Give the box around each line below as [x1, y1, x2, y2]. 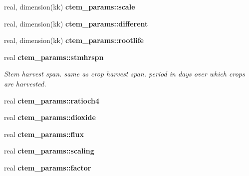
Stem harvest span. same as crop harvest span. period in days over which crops [4, 68, 245, 79]
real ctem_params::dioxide [4, 112, 96, 122]
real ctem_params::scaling [4, 145, 94, 156]
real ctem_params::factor [4, 162, 91, 172]
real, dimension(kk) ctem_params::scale [4, 1, 135, 11]
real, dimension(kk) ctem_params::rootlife [4, 35, 144, 45]
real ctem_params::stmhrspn [4, 51, 104, 62]
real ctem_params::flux [4, 128, 84, 139]
